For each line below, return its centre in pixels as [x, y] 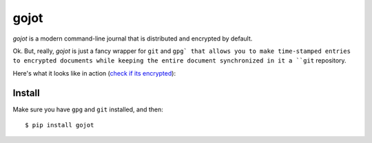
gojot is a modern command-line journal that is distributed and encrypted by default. [133, 38]
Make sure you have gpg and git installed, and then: [88, 109]
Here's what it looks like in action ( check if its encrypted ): [94, 73]
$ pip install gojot [60, 125]
